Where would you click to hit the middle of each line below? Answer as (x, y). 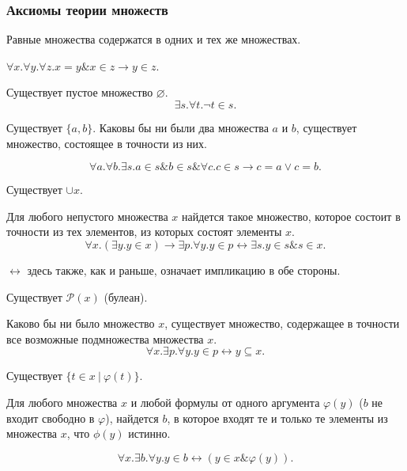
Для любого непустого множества (87, 216)
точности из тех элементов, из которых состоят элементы (144, 232)
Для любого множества (62, 402)
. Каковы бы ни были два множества (181, 127)
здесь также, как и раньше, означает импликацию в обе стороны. (184, 270)
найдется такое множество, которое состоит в (291, 216)
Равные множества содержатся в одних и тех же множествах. (154, 39)
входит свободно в (51, 418)
